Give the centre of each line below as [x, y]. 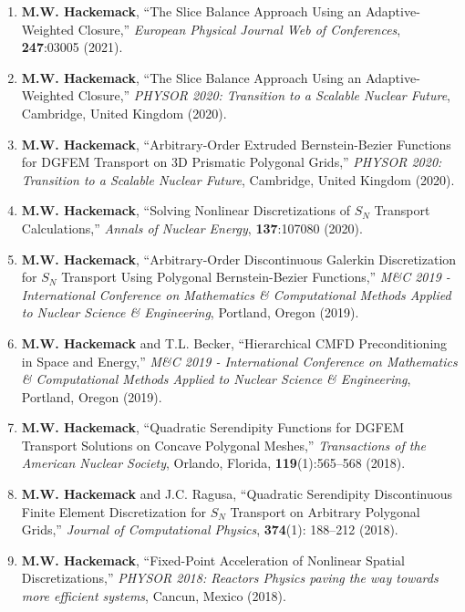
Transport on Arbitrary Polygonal [325, 511]
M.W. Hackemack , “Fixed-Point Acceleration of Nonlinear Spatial [213, 560]
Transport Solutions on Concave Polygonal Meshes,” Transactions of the [224, 445]
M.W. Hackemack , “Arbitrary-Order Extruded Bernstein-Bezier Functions [236, 144]
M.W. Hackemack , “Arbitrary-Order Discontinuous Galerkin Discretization [239, 259]
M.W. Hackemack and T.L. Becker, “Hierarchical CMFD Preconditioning [234, 342]
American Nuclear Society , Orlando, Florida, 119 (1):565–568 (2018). [213, 463]
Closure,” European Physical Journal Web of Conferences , [239, 29]
